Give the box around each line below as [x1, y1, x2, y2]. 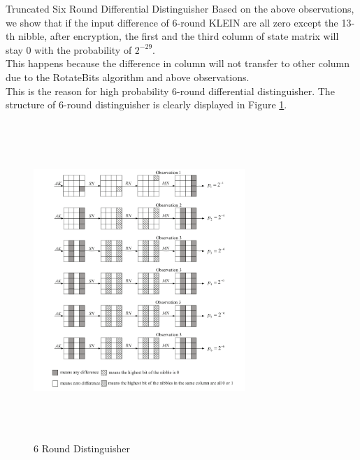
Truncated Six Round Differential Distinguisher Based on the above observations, [6, 1, 354, 15]
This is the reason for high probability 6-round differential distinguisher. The [6, 83, 335, 98]
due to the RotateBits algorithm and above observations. [6, 69, 250, 84]
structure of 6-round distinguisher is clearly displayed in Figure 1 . [6, 97, 287, 112]
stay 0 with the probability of [6, 42, 132, 57]
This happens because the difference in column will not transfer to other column [6, 56, 350, 71]
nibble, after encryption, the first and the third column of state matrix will [17, 29, 339, 43]
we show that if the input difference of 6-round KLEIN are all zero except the [6, 15, 338, 29]
